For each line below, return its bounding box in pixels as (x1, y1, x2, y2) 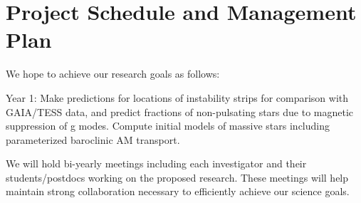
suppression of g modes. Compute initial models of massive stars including (6, 118, 330, 133)
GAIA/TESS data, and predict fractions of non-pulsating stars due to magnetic (6, 104, 354, 119)
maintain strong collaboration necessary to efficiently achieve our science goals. (6, 184, 350, 199)
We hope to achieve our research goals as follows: (6, 66, 220, 81)
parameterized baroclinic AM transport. (6, 132, 180, 147)
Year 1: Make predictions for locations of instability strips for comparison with (6, 90, 349, 105)
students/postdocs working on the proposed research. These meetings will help (6, 170, 349, 184)
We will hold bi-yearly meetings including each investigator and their (6, 156, 307, 171)
